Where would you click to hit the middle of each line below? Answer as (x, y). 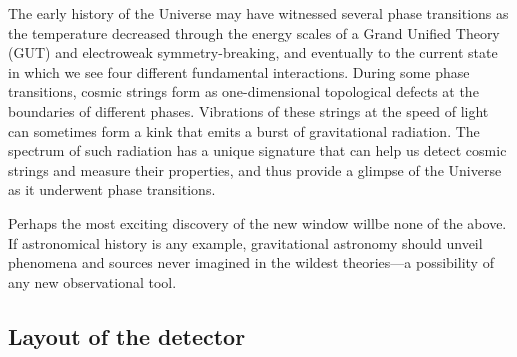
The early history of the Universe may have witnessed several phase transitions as (258, 13)
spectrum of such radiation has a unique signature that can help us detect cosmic (257, 150)
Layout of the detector (127, 335)
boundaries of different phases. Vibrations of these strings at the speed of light (248, 110)
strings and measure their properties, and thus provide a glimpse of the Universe (255, 169)
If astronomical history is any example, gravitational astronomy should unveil (245, 242)
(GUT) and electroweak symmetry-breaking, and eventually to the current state (253, 52)
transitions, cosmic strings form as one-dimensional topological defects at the (243, 91)
